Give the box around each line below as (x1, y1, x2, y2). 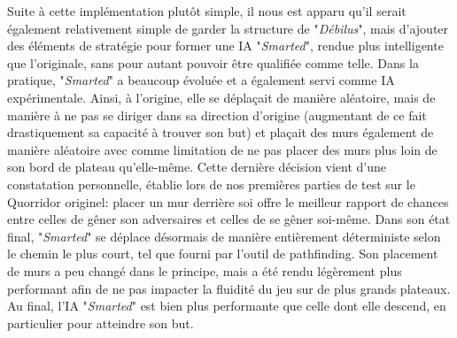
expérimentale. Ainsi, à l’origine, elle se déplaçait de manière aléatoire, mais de (7, 88, 436, 106)
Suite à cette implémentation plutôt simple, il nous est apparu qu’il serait (7, 2, 407, 19)
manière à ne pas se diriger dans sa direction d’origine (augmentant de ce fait (7, 105, 427, 124)
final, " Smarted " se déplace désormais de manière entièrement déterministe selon (7, 227, 441, 245)
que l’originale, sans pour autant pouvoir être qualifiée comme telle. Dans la (7, 53, 419, 72)
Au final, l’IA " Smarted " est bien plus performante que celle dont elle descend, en (7, 296, 446, 315)
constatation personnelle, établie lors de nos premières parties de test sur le (7, 174, 415, 193)
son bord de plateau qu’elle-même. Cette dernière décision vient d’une (7, 157, 387, 176)
